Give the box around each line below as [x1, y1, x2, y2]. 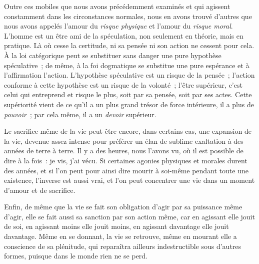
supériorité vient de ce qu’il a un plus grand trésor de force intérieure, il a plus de [4, 99, 254, 109]
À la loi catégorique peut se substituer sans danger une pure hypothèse [4, 50, 221, 60]
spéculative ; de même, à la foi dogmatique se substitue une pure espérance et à [4, 60, 249, 70]
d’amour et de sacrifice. [4, 184, 75, 195]
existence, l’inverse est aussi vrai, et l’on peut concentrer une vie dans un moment [4, 175, 255, 185]
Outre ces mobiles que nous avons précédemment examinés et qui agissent [4, 1, 230, 11]
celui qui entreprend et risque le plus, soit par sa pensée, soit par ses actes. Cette [4, 89, 252, 100]
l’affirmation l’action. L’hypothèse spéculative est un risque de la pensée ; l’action [4, 70, 255, 80]
